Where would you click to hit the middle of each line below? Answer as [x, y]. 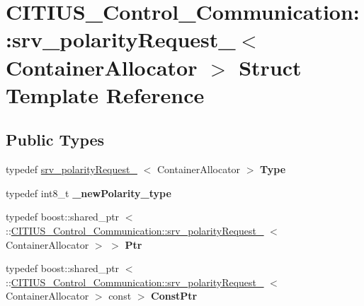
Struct [270, 67]
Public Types [55, 140]
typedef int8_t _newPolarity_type [89, 193]
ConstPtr [174, 296]
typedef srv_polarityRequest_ [72, 169]
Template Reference [105, 94]
